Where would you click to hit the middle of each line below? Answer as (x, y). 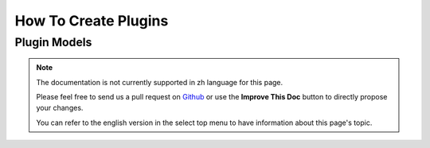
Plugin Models (53, 42)
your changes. (60, 108)
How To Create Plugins (92, 21)
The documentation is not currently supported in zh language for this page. (160, 82)
